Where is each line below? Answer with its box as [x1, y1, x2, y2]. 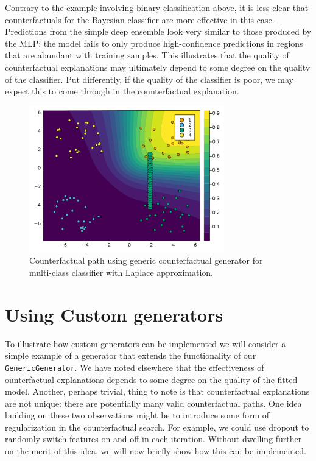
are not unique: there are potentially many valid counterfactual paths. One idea [5, 396, 302, 409]
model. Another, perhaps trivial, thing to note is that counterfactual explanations [5, 385, 310, 398]
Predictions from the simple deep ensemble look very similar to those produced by [5, 25, 312, 38]
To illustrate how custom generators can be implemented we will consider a [5, 337, 286, 350]
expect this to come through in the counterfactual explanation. [5, 85, 239, 97]
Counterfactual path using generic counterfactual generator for [29, 254, 263, 267]
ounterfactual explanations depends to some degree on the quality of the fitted [5, 373, 298, 385]
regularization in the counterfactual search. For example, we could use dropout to [5, 420, 309, 433]
